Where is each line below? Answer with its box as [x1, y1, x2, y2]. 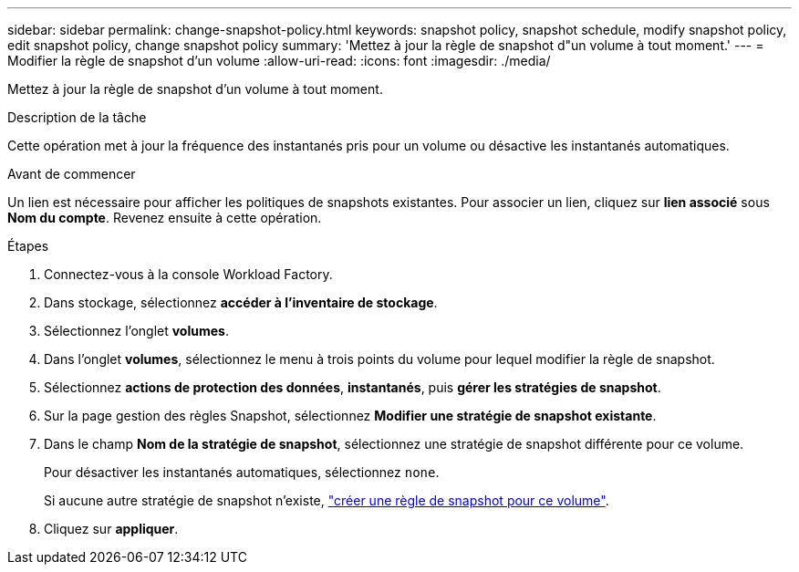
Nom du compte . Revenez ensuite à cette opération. [7, 210, 322, 225]
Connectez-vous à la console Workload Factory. [44, 266, 333, 282]
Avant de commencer [7, 166, 136, 182]
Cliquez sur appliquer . [44, 521, 179, 536]
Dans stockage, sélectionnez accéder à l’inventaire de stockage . [44, 295, 438, 310]
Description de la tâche [7, 109, 147, 125]
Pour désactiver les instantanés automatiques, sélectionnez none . [44, 464, 440, 480]
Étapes [7, 238, 49, 254]
